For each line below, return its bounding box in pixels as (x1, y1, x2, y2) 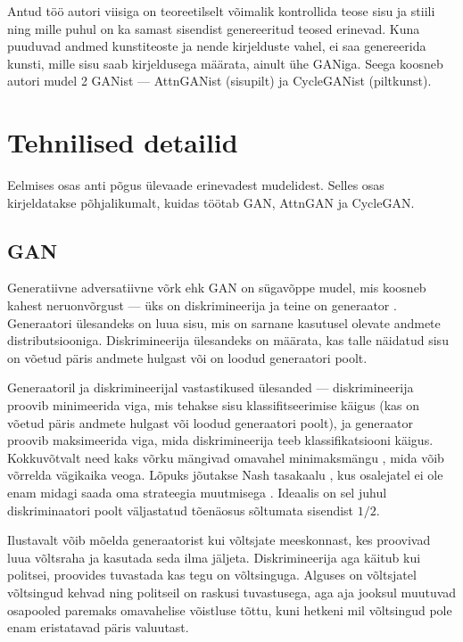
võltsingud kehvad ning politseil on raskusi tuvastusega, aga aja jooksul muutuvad (7, 582, 457, 601)
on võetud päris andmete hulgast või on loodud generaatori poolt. (7, 348, 368, 366)
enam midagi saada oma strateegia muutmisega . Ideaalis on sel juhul (7, 483, 387, 502)
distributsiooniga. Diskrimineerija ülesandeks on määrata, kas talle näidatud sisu (7, 331, 449, 350)
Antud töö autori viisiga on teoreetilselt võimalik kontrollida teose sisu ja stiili (7, 2, 435, 20)
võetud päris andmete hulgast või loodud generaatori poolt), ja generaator (7, 413, 414, 432)
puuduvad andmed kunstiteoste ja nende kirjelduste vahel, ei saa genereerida (7, 37, 426, 55)
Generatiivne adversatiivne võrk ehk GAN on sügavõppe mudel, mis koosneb (7, 278, 426, 297)
